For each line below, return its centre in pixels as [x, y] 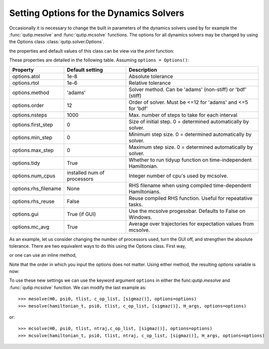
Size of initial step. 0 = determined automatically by [189, 121]
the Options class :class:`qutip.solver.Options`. [57, 42]
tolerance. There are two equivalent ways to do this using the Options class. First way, [98, 246]
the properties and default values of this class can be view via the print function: [92, 51]
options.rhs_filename [37, 188]
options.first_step [33, 125]
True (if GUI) [81, 214]
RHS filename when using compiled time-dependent [190, 185]
